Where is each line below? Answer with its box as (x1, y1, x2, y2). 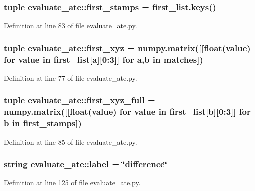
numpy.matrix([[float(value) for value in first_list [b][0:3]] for (4, 105, 251, 118)
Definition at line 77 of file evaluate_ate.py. (4, 72, 137, 83)
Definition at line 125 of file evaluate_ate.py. (4, 177, 141, 188)
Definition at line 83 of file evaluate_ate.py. (4, 20, 137, 31)
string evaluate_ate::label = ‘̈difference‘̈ (4, 158, 167, 170)
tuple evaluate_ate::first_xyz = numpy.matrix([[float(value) (4, 41, 251, 54)
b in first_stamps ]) (4, 117, 82, 129)
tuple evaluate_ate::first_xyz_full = (4, 94, 155, 106)
